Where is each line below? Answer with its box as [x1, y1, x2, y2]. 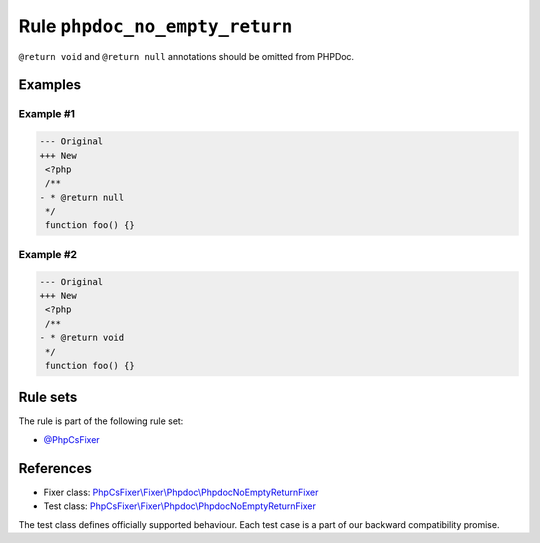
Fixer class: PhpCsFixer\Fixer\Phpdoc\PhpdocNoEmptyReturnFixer [43, 486, 319, 498]
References [18, 460, 92, 477]
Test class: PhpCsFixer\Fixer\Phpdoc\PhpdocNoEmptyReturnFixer [43, 500, 317, 512]
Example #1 [18, 107, 75, 121]
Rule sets [18, 389, 78, 406]
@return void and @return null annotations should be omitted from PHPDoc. [18, 50, 355, 62]
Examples [18, 76, 82, 94]
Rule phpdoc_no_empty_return [18, 15, 293, 37]
